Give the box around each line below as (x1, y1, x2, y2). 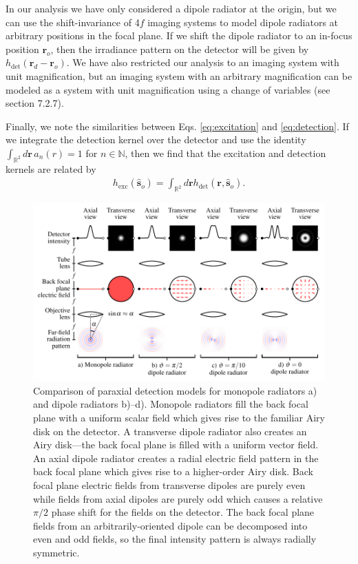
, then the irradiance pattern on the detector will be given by (50, 41, 309, 56)
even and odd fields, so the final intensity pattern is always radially (33, 532, 317, 546)
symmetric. (33, 545, 80, 559)
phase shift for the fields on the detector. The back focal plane (51, 505, 315, 519)
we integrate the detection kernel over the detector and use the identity (6, 132, 306, 147)
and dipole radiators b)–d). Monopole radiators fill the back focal (33, 397, 308, 411)
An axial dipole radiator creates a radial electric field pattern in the (33, 450, 319, 465)
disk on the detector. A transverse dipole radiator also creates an (33, 424, 307, 438)
